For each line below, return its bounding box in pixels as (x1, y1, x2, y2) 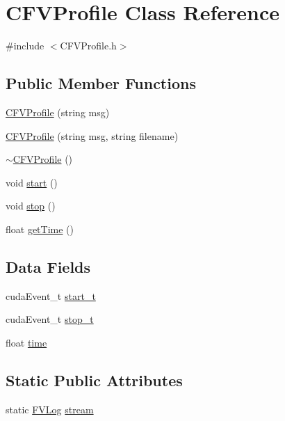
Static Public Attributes (6, 369, 183, 390)
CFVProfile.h (60, 38, 117, 53)
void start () (6, 175, 58, 189)
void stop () (6, 198, 56, 213)
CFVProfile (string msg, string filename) (6, 128, 179, 143)
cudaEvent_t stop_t (6, 312, 94, 326)
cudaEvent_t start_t (6, 288, 96, 303)
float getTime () (6, 221, 74, 236)
